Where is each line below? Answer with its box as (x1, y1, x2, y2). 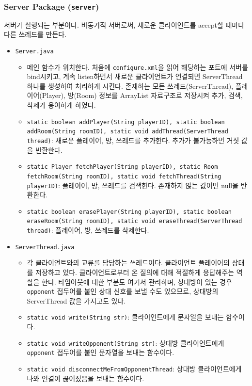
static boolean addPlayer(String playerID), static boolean (27, 118, 225, 126)
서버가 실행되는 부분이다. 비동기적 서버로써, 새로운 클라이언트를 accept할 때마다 (4, 19, 245, 30)
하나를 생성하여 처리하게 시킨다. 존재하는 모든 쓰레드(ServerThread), (27, 80, 234, 91)
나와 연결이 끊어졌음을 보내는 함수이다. (27, 373, 144, 383)
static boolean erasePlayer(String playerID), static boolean (27, 208, 232, 215)
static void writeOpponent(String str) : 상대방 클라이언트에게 (27, 338, 224, 348)
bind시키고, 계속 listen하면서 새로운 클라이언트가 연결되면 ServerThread (27, 71, 243, 81)
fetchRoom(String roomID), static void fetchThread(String (27, 173, 221, 180)
